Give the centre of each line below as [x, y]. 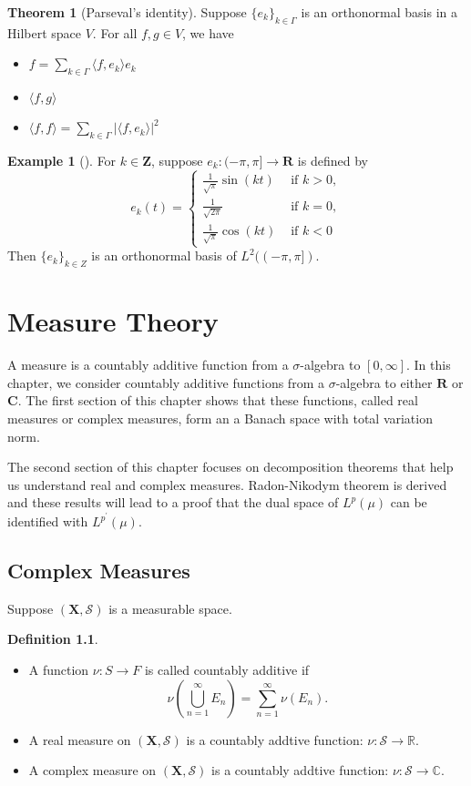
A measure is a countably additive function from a [148, 365]
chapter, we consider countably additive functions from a [166, 382]
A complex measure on [92, 770]
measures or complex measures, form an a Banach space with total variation [220, 419]
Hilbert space [45, 32]
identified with [48, 521]
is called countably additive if [227, 670]
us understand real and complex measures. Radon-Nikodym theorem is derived [227, 484]
